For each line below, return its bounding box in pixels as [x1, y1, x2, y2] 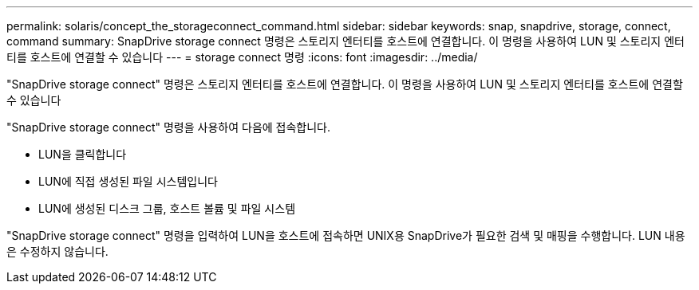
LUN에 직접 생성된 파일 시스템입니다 [38, 174, 218, 188]
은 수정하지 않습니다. [6, 245, 109, 258]
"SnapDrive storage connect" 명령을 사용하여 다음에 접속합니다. [6, 120, 331, 134]
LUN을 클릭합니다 [38, 147, 127, 161]
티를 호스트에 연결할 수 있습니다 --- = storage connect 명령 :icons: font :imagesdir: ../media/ [6, 50, 478, 64]
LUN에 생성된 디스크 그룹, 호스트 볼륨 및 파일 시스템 [38, 202, 296, 215]
